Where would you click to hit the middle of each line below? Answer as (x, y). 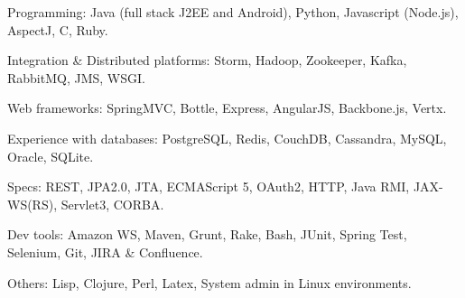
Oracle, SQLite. (51, 156)
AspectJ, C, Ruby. (58, 29)
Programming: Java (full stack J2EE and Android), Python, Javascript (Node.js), (233, 12)
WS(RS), (33, 204)
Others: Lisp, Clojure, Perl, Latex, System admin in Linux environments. (209, 282)
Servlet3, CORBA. (112, 204)
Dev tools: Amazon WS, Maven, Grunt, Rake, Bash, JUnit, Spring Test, (207, 234)
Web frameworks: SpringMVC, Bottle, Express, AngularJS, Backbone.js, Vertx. (227, 108)
